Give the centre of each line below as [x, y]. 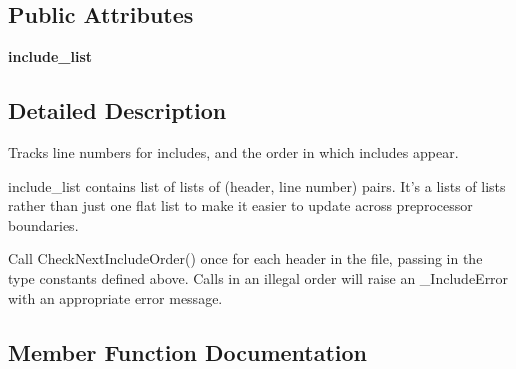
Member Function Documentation [188, 351]
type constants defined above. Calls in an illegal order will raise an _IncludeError [258, 277]
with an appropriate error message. [115, 297]
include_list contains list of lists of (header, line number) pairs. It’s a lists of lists [257, 185]
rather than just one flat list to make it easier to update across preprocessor [240, 205]
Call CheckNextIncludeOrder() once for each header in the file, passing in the [245, 258]
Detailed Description [117, 110]
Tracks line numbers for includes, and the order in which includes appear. [233, 152]
